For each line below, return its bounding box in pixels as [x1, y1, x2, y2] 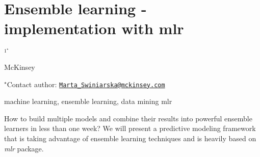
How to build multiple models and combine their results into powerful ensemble [4, 113, 252, 123]
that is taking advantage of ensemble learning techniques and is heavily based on [4, 133, 256, 143]
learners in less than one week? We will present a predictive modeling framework [4, 123, 256, 134]
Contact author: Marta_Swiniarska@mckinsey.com [7, 78, 165, 89]
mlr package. [4, 143, 44, 153]
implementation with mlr [4, 18, 184, 39]
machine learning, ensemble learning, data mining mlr [4, 96, 172, 107]
